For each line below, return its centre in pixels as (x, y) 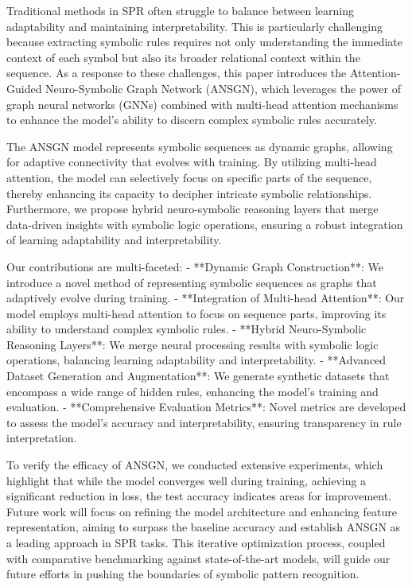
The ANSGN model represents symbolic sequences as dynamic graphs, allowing (200, 146)
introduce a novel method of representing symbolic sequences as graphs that (192, 282)
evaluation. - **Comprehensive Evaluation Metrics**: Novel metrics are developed (206, 407)
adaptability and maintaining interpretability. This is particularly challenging (194, 26)
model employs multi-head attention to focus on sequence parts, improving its (196, 313)
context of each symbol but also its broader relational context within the (183, 57)
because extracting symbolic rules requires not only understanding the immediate (204, 42)
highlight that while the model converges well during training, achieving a (187, 480)
